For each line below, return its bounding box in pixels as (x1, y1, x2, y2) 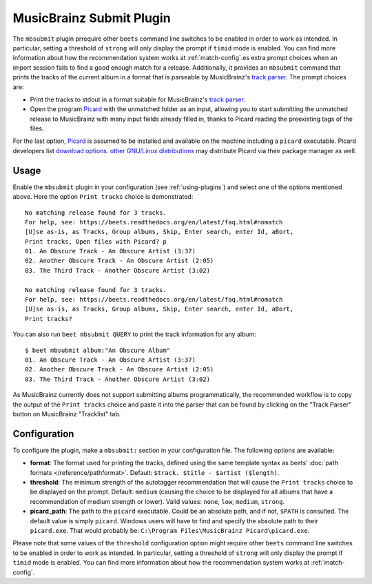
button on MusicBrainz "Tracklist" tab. (12, 409, 121, 418)
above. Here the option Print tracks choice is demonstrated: (12, 193, 194, 201)
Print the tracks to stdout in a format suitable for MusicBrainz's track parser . (30, 95, 246, 104)
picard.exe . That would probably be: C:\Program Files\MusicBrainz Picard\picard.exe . (30, 526, 310, 534)
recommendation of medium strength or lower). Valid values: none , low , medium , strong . (30, 497, 285, 505)
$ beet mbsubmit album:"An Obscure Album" (25, 346, 171, 354)
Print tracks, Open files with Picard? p (25, 237, 167, 245)
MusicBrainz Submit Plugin (12, 10, 172, 26)
